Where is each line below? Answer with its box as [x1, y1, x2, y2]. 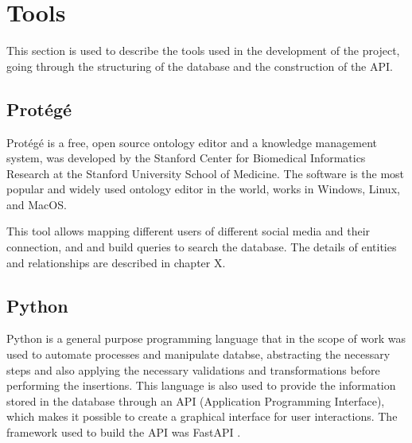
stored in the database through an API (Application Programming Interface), [6, 392, 385, 409]
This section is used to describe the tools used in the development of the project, [6, 42, 400, 59]
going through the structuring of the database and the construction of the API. [6, 57, 393, 74]
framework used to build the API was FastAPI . [6, 424, 241, 441]
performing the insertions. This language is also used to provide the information [6, 377, 396, 394]
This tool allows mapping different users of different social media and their [6, 223, 371, 239]
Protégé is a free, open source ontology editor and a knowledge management [6, 134, 377, 150]
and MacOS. [6, 196, 67, 212]
